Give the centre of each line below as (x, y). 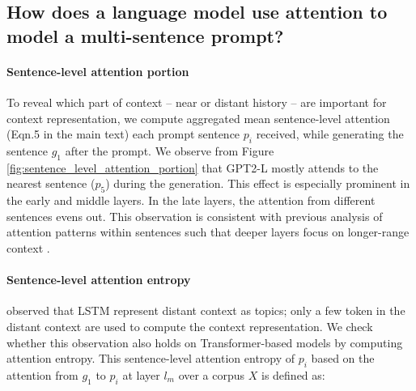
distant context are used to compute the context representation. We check (190, 326)
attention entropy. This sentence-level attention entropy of (151, 358)
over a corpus (212, 374)
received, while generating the (330, 134)
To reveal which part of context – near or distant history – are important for (197, 102)
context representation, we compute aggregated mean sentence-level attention (198, 118)
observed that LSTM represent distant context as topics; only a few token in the (206, 310)
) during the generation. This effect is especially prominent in (258, 183)
